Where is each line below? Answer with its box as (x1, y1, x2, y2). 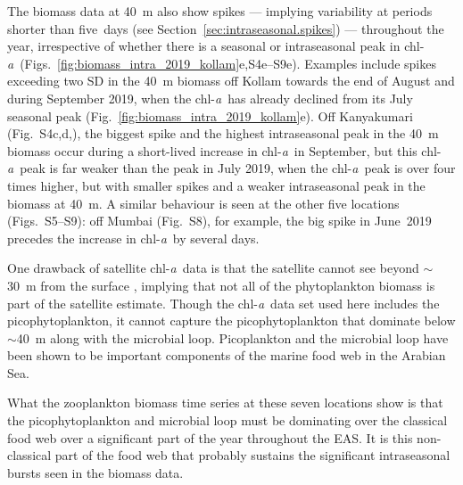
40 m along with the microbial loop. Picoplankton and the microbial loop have (16, 328, 449, 347)
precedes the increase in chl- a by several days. (7, 228, 260, 247)
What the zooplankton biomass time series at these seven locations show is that (7, 393, 443, 412)
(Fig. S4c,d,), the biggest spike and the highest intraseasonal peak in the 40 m (7, 124, 439, 143)
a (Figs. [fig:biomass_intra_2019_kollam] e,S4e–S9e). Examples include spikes (7, 53, 436, 72)
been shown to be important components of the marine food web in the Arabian (7, 346, 446, 365)
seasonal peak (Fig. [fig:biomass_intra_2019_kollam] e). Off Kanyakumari (7, 106, 413, 125)
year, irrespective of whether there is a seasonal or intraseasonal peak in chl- (7, 37, 425, 55)
